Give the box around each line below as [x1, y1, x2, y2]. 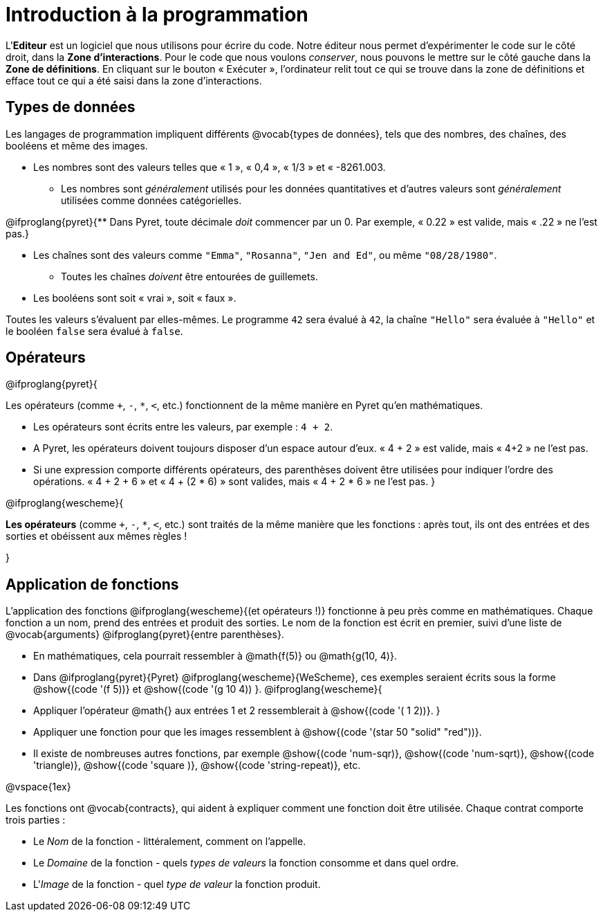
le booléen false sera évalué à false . [6, 325, 183, 337]
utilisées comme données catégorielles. [61, 194, 242, 206]
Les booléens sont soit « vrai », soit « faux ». [33, 291, 236, 304]
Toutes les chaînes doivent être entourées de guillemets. [61, 270, 318, 282]
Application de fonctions [6, 575, 179, 593]
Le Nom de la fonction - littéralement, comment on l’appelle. [33, 835, 306, 848]
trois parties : [6, 814, 66, 826]
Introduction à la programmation [6, 3, 308, 26]
